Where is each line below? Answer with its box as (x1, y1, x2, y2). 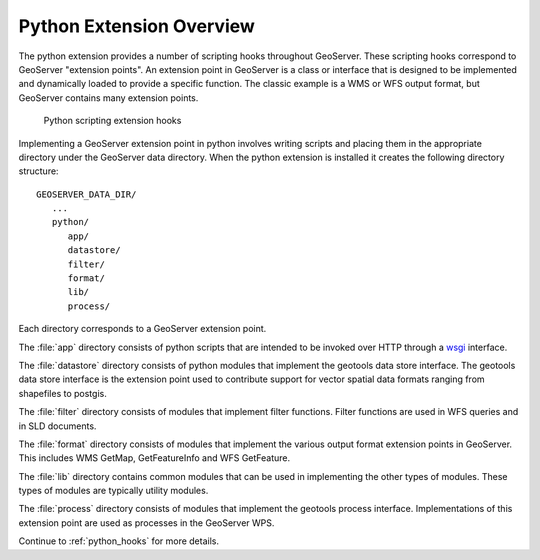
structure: (18, 165, 59, 177)
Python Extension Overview (18, 15, 255, 37)
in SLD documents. (18, 420, 97, 432)
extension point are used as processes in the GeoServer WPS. (18, 516, 275, 529)
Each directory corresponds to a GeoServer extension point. (18, 323, 267, 335)
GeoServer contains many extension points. (18, 91, 199, 104)
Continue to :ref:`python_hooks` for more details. (18, 535, 220, 547)
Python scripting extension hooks (43, 115, 182, 127)
